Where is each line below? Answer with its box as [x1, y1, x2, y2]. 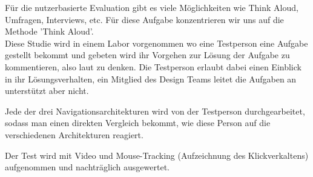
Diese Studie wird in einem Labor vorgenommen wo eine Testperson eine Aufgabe [5, 36, 308, 49]
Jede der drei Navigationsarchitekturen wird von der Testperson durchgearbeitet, [5, 104, 305, 117]
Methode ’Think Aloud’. [5, 25, 94, 38]
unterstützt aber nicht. [5, 84, 89, 97]
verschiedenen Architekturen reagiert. [5, 128, 143, 141]
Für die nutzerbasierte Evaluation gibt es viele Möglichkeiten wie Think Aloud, [5, 1, 298, 13]
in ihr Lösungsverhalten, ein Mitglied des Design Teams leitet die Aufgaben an [5, 72, 297, 85]
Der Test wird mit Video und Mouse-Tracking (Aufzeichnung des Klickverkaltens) [5, 149, 309, 161]
